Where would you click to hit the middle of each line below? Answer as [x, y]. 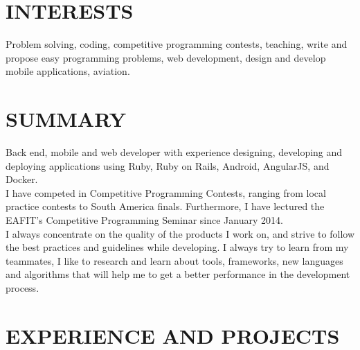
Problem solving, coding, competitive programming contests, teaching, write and [177, 44]
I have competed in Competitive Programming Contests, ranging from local [166, 192]
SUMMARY [66, 119]
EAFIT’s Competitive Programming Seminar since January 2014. [144, 220]
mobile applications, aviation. [68, 71]
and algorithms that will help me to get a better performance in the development [178, 274]
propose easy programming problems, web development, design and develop [166, 57]
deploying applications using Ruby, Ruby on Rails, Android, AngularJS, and [168, 165]
